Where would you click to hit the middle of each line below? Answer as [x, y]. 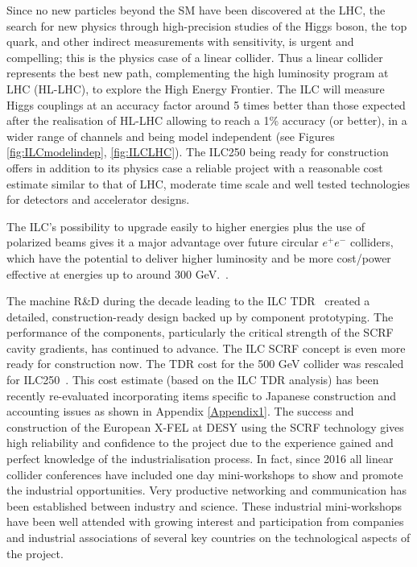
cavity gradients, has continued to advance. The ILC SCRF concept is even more [206, 348]
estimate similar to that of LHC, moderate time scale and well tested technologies [208, 183]
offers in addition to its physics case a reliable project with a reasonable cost [195, 167]
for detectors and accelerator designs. [98, 199]
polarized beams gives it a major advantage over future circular [163, 242]
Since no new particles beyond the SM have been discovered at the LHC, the [196, 10]
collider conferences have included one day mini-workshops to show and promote [205, 474]
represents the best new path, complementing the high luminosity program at [198, 73]
